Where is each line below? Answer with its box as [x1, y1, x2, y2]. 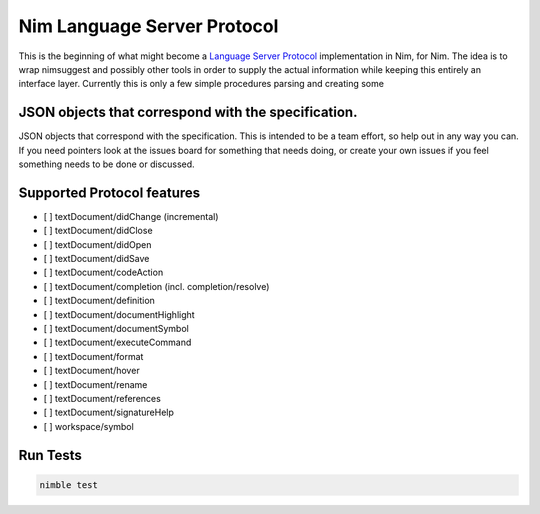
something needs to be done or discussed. [18, 158, 195, 170]
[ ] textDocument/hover [43, 365, 140, 377]
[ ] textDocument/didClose [43, 225, 154, 237]
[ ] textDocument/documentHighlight [43, 308, 195, 320]
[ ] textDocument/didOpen [43, 238, 152, 250]
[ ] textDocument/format [43, 350, 144, 362]
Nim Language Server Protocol [18, 15, 279, 37]
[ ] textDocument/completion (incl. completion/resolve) [43, 280, 270, 292]
